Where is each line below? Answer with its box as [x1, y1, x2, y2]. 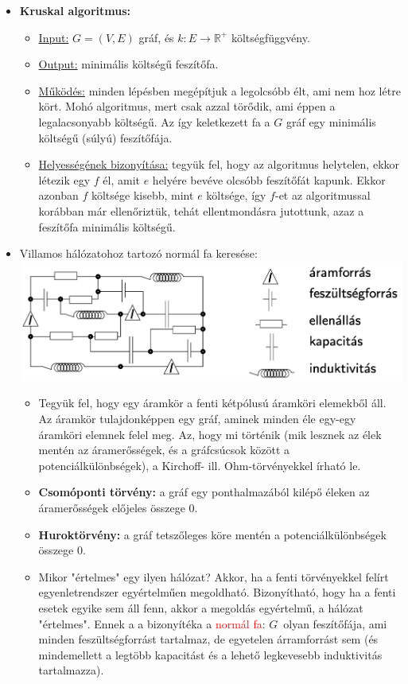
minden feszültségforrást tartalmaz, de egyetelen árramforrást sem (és [38, 631, 379, 647]
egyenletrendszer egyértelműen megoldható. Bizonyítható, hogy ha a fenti [38, 584, 396, 600]
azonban [38, 187, 79, 204]
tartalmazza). [38, 662, 104, 678]
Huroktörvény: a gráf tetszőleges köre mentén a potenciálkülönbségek [38, 526, 387, 542]
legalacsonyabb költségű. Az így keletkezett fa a [38, 113, 270, 130]
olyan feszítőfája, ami [283, 615, 387, 632]
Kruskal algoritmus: [19, 2, 130, 18]
